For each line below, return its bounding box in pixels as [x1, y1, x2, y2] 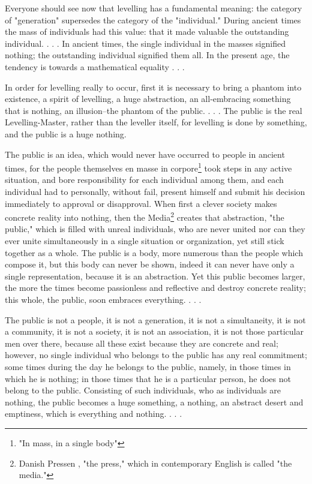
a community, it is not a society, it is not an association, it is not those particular [5, 325, 304, 338]
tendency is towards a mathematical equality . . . [5, 60, 185, 73]
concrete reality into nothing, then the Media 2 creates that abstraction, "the [5, 209, 284, 223]
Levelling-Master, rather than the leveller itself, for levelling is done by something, [5, 116, 307, 128]
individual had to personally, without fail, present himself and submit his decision [5, 185, 305, 197]
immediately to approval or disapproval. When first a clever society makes [5, 197, 277, 209]
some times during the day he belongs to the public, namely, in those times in [5, 360, 291, 372]
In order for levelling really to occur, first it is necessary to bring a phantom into [5, 80, 302, 93]
